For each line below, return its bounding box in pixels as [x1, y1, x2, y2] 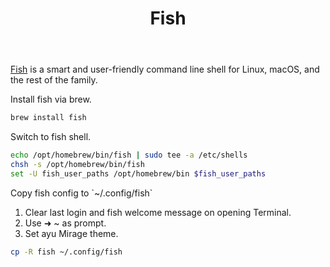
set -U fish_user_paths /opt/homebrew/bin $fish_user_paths [10, 168, 267, 179]
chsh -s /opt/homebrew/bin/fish [10, 159, 145, 169]
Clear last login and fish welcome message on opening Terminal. [24, 206, 292, 218]
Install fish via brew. [10, 93, 92, 106]
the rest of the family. [10, 74, 98, 86]
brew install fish [10, 113, 87, 123]
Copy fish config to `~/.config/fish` [10, 187, 153, 199]
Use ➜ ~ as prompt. [24, 217, 107, 229]
